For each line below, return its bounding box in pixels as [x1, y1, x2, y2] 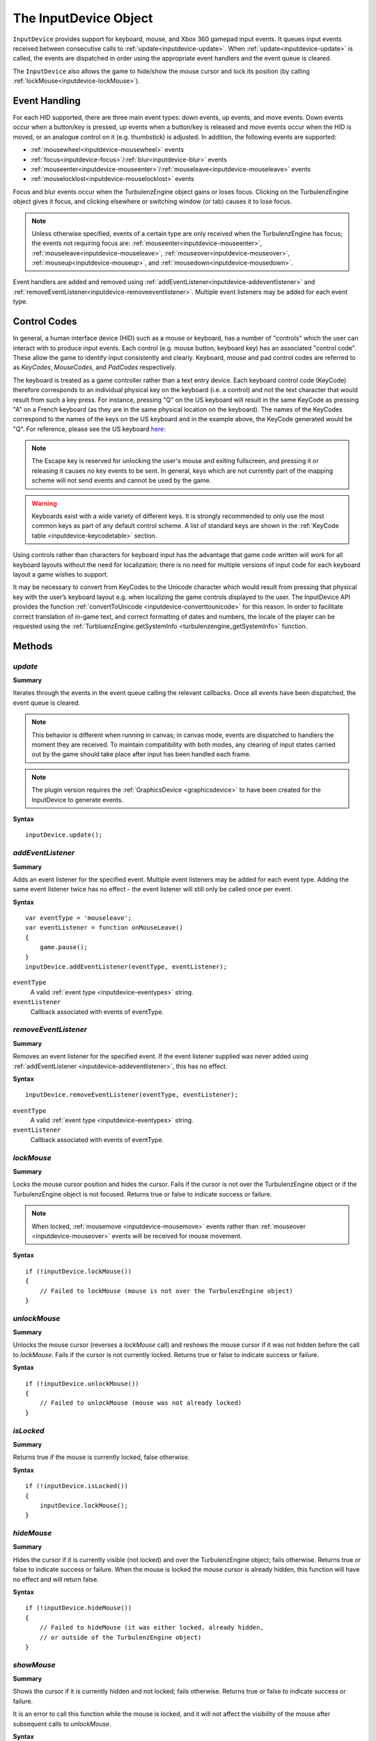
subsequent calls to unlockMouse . [13, 1719, 111, 1728]
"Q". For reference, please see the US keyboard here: [13, 425, 166, 433]
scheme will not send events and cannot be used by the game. [31, 476, 212, 485]
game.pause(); [39, 944, 88, 951]
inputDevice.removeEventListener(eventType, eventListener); [25, 1091, 238, 1099]
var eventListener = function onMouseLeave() [25, 923, 184, 932]
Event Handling [13, 95, 81, 107]
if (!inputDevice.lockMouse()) [25, 1267, 132, 1275]
